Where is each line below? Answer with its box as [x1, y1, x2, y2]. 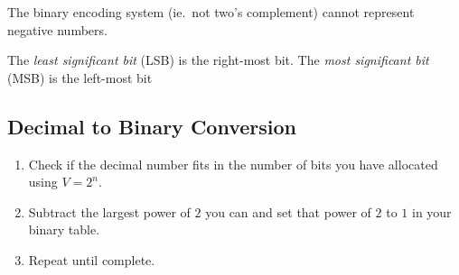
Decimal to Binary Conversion [7, 112, 296, 140]
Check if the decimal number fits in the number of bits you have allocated [28, 154, 438, 173]
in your [411, 202, 452, 221]
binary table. [28, 220, 100, 239]
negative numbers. [7, 20, 108, 39]
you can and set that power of [205, 202, 371, 221]
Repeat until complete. [28, 250, 155, 269]
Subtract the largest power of [28, 202, 191, 221]
